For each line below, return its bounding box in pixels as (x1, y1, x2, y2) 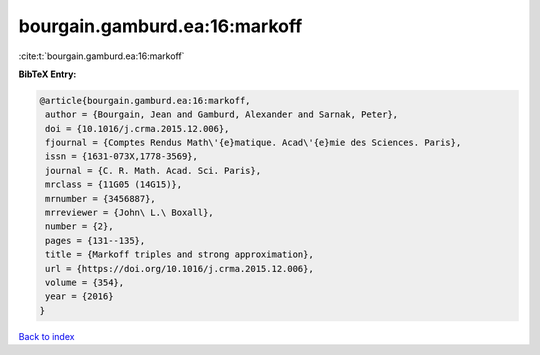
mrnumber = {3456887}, (45, 193, 157, 204)
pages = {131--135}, (45, 235, 146, 246)
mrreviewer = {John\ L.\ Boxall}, (45, 207, 214, 219)
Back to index (18, 330, 75, 342)
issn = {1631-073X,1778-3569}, (45, 151, 199, 162)
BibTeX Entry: (18, 68, 77, 80)
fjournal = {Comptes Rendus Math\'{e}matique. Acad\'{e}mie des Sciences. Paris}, (45, 137, 462, 149)
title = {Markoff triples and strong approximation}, (45, 249, 314, 260)
